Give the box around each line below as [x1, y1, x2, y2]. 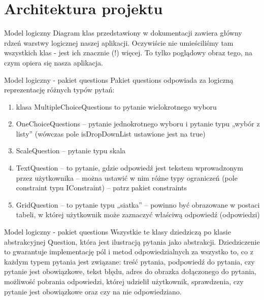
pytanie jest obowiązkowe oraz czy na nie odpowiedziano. [4, 286, 182, 296]
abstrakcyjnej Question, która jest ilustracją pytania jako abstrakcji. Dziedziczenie [4, 236, 260, 247]
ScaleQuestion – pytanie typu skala [16, 145, 126, 156]
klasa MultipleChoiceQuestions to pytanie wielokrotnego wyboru [16, 101, 217, 112]
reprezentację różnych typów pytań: [4, 84, 115, 95]
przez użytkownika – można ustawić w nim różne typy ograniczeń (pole [16, 172, 238, 183]
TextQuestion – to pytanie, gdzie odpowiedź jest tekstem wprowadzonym [16, 162, 243, 173]
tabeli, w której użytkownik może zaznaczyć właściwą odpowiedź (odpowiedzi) [16, 209, 260, 220]
